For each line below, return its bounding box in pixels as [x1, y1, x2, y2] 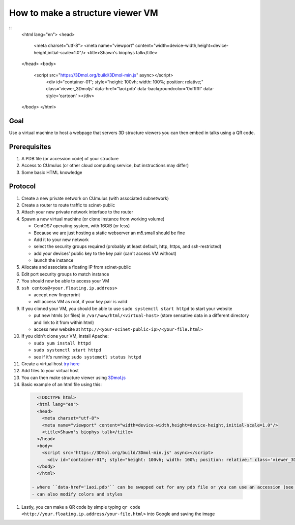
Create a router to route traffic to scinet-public [21, 202, 116, 208]
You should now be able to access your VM [21, 278, 109, 284]
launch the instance [33, 257, 74, 263]
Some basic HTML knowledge [21, 169, 83, 175]
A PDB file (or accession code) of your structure [21, 155, 119, 161]
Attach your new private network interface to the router [21, 209, 134, 215]
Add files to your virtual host [21, 368, 79, 374]
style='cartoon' [46, 93, 77, 99]
